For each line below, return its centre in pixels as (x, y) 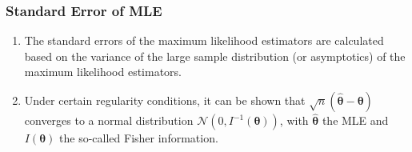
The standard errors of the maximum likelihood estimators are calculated (204, 40)
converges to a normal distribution (109, 120)
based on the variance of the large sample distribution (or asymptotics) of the (215, 56)
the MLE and (355, 120)
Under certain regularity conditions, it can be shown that (165, 100)
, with (294, 120)
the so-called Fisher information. (139, 138)
